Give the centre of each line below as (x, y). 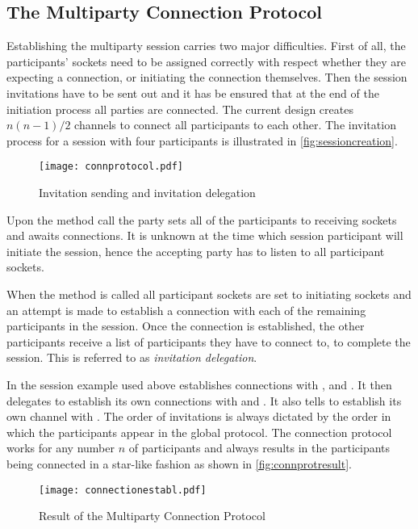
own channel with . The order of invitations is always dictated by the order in (199, 416)
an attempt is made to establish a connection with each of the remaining (186, 310)
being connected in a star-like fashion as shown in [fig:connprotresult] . (179, 463)
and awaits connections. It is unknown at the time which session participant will (205, 235)
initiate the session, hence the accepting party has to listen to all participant (196, 251)
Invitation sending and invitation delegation (147, 193)
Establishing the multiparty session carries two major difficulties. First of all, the (206, 46)
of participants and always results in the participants (259, 448)
